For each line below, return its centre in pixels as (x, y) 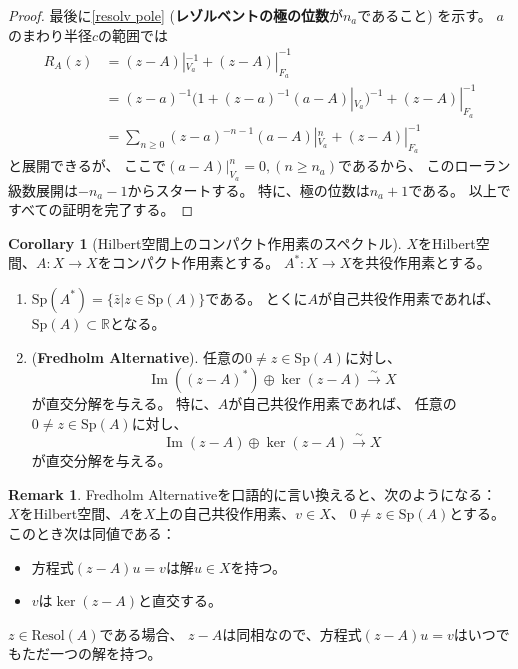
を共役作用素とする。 (421, 262)
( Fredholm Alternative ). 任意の (138, 356)
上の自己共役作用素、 (225, 513)
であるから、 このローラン (424, 165)
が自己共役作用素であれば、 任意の (342, 403)
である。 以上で (459, 189)
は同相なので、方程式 (292, 633)
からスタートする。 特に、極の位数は (248, 189)
